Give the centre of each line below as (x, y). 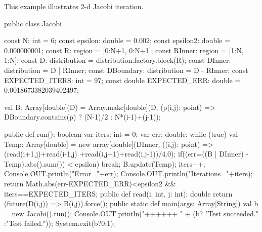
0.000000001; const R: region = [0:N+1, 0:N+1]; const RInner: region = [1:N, (124, 50)
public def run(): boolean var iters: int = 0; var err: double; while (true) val (121, 133)
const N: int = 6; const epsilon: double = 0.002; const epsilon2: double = (117, 40)
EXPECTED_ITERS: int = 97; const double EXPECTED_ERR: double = (122, 80)
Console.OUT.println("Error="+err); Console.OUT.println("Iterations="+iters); (128, 173)
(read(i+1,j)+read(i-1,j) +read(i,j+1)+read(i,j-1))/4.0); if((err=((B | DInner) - (126, 154)
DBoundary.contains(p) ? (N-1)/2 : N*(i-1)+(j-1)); (82, 117)
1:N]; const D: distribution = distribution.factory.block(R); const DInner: (118, 60)
